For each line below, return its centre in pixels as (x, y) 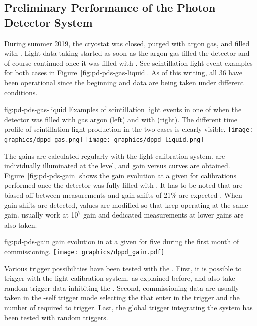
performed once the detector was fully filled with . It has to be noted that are (123, 185)
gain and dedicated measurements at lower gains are (163, 215)
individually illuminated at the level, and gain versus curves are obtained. (117, 166)
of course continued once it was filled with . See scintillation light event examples (128, 63)
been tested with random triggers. (56, 317)
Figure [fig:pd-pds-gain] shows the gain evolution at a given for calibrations (120, 175)
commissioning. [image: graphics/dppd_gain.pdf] (84, 251)
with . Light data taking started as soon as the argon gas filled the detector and (127, 53)
